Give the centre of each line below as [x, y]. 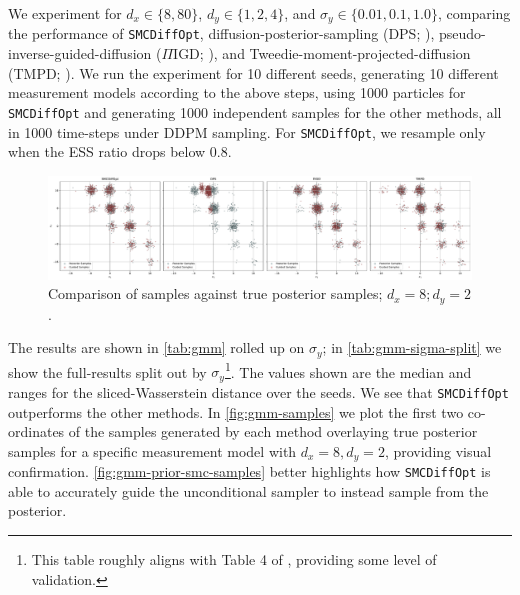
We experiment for [65, 13]
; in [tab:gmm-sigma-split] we [412, 347]
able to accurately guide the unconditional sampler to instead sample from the [248, 490]
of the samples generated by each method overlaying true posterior [273, 431]
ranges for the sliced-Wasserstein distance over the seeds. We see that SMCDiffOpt [258, 391]
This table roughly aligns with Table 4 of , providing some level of [234, 559]
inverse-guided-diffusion [80, 53]
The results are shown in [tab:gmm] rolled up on [156, 347]
